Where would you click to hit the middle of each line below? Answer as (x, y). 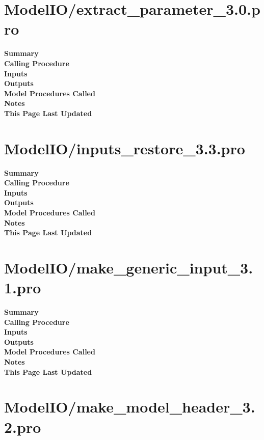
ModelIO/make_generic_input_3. (129, 267)
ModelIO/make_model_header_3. (130, 407)
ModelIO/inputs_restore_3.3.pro (125, 148)
